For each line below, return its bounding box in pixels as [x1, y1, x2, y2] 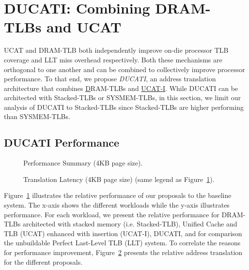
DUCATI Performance [4, 135, 120, 150]
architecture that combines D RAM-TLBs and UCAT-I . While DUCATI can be [4, 83, 238, 93]
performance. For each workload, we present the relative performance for [4, 209, 219, 219]
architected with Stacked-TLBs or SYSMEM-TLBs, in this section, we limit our [4, 92, 241, 103]
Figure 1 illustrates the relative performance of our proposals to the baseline [4, 190, 232, 200]
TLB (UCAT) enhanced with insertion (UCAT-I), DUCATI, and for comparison [4, 228, 242, 238]
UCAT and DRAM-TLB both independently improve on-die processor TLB [4, 45, 229, 55]
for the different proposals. [4, 256, 83, 267]
